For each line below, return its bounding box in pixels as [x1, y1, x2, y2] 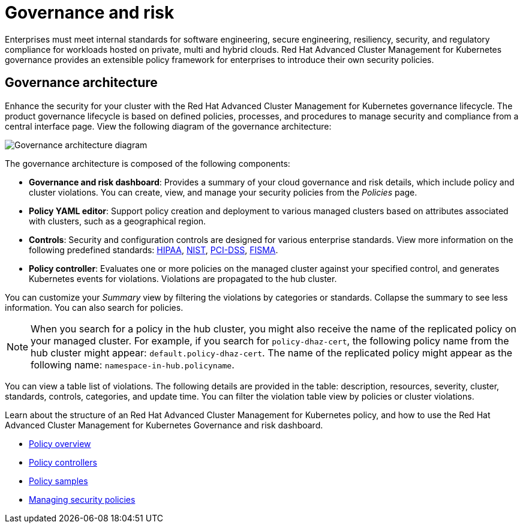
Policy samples [29, 475, 88, 486]
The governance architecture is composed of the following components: [5, 158, 290, 169]
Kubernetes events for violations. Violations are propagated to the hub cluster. [29, 273, 337, 284]
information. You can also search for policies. [5, 302, 184, 313]
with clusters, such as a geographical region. [29, 215, 206, 226]
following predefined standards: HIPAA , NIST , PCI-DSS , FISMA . [29, 244, 278, 255]
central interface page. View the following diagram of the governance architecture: [5, 121, 332, 131]
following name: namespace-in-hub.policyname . [31, 358, 235, 371]
